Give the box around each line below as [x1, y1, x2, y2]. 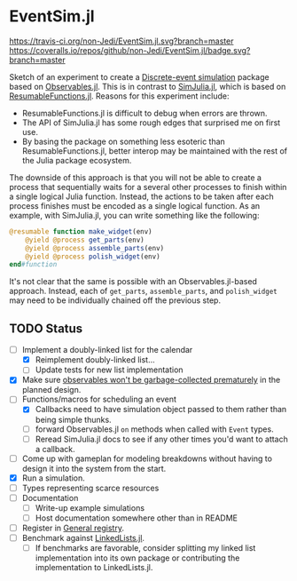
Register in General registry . [21, 522, 124, 533]
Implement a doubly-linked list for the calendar [21, 345, 193, 355]
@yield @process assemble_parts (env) [25, 243, 165, 252]
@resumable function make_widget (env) [9, 227, 152, 236]
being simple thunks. [35, 414, 113, 425]
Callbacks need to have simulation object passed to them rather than [35, 404, 287, 415]
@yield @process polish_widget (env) [25, 251, 161, 261]
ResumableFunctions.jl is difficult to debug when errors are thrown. [21, 107, 268, 118]
